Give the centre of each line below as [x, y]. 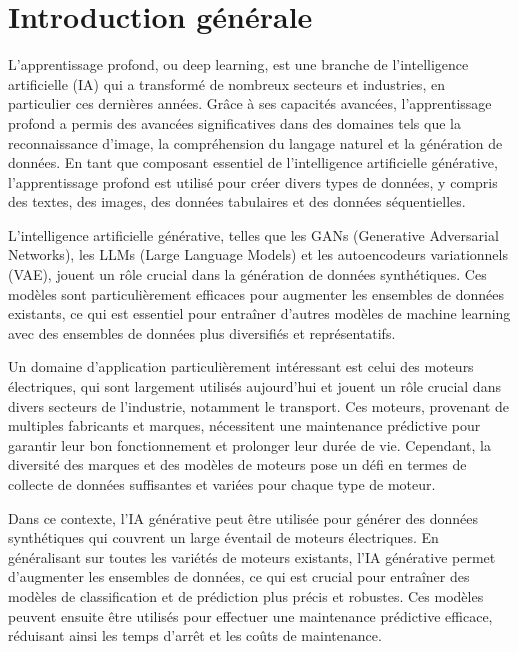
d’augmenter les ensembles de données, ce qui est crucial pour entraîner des [239, 576]
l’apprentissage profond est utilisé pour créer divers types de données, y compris [253, 181]
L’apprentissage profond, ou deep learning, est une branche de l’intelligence [238, 64]
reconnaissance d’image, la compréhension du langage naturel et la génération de [255, 142]
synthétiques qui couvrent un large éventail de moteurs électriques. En [223, 537]
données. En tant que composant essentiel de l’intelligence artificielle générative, [253, 162]
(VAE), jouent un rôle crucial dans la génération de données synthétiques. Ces [247, 274]
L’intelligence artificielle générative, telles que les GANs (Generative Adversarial [253, 234]
